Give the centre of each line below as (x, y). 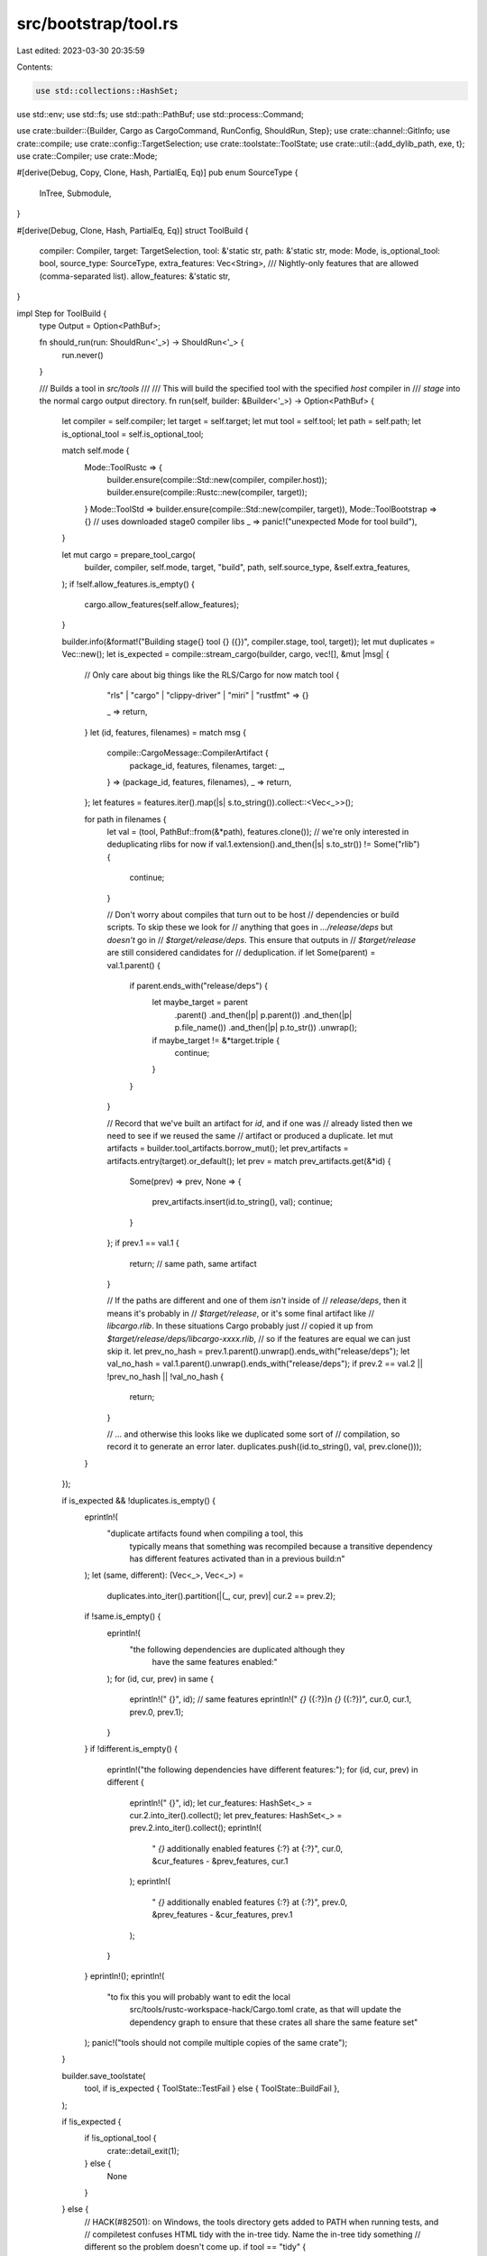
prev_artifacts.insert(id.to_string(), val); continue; (242, 1202)
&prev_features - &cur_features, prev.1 (222, 1915)
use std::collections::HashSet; (107, 91)
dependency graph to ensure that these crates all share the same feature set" (274, 2022)
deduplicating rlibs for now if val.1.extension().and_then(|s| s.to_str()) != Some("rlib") (263, 845)
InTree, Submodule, (75, 193)
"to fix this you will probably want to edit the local (198, 1997)
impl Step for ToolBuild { (62, 313)
